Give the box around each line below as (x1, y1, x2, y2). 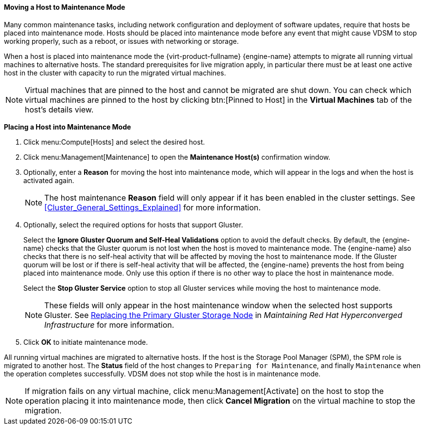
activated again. (23, 176, 74, 185)
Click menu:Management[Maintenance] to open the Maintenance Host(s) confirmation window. (23, 152, 331, 161)
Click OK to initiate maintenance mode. (23, 337, 148, 346)
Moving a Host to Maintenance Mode (4, 3, 125, 11)
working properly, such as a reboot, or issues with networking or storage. (4, 37, 239, 45)
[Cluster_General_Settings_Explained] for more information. (44, 202, 261, 212)
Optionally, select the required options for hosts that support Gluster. (23, 220, 243, 229)
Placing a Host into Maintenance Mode (4, 122, 131, 131)
